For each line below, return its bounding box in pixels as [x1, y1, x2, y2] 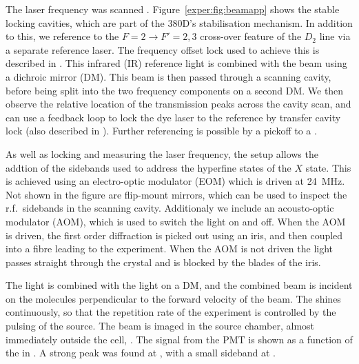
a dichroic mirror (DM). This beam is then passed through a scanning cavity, [6, 69, 331, 83]
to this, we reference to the [6, 29, 119, 43]
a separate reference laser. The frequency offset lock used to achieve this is [6, 42, 320, 57]
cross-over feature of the [200, 29, 302, 43]
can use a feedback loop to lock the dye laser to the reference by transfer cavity [6, 110, 341, 124]
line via [319, 29, 351, 43]
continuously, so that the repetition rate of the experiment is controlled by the [6, 305, 336, 319]
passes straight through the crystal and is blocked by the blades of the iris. [6, 254, 321, 269]
